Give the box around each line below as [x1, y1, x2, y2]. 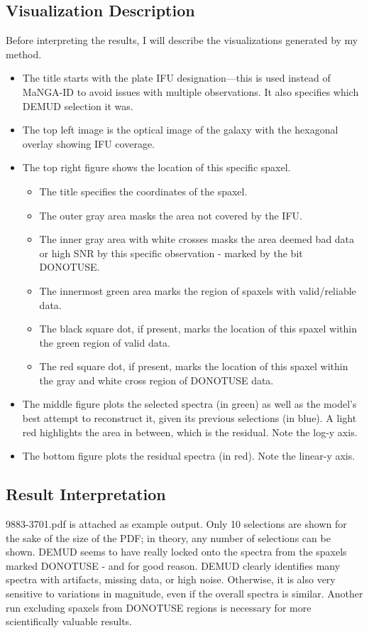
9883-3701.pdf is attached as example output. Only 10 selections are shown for [6, 516, 347, 531]
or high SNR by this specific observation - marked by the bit [39, 245, 303, 260]
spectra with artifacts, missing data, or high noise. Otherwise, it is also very [6, 572, 336, 587]
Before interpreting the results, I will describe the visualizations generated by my [6, 33, 358, 48]
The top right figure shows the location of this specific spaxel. [22, 160, 291, 175]
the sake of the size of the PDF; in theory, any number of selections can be [6, 530, 331, 545]
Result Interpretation [6, 483, 166, 505]
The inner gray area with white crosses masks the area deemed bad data [39, 232, 355, 247]
